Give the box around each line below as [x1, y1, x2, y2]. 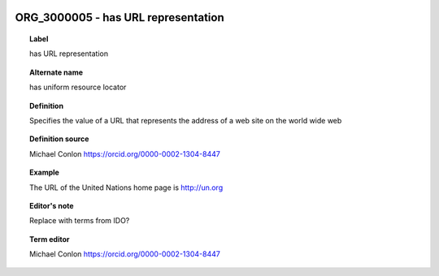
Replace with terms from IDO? [29, 216, 130, 226]
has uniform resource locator [29, 82, 127, 93]
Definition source [29, 134, 89, 144]
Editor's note [29, 201, 74, 210]
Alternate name [29, 67, 84, 77]
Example [29, 167, 60, 178]
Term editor [29, 234, 70, 244]
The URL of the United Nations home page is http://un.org [29, 183, 224, 192]
